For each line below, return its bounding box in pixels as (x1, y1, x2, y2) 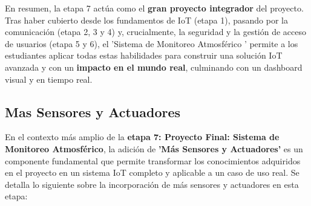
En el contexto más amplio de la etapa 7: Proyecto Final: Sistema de (5, 130, 280, 143)
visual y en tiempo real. (5, 72, 93, 85)
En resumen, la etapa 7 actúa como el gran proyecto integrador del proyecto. (5, 2, 304, 14)
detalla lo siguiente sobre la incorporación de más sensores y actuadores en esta (5, 178, 299, 190)
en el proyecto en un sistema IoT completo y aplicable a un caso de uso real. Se (5, 166, 300, 179)
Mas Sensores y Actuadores (5, 102, 181, 121)
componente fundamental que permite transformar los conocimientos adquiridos (5, 154, 301, 167)
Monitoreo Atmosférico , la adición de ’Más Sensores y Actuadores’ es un (5, 142, 303, 155)
